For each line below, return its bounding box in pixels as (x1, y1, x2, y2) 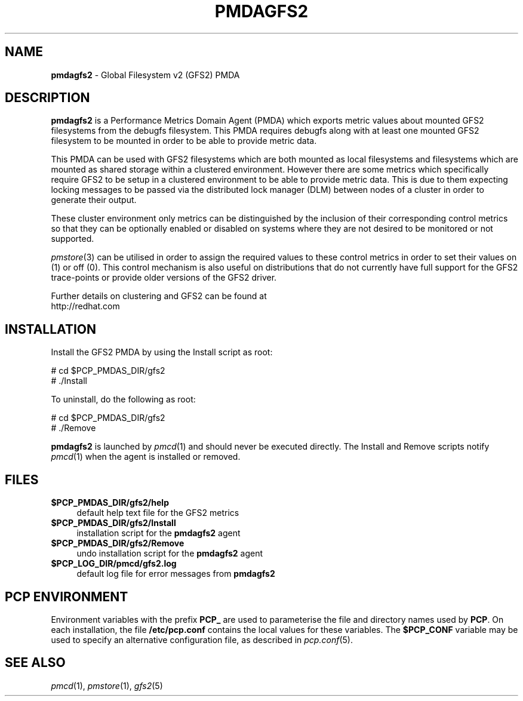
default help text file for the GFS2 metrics (76, 508, 239, 518)
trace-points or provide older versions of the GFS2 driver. (51, 272, 277, 283)
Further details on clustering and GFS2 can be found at (51, 291, 267, 302)
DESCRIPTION (5, 90, 90, 106)
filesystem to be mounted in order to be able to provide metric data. (51, 136, 317, 146)
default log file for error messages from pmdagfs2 (76, 568, 275, 579)
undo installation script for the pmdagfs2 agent (76, 548, 263, 559)
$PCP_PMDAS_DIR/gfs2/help (51, 497, 169, 508)
